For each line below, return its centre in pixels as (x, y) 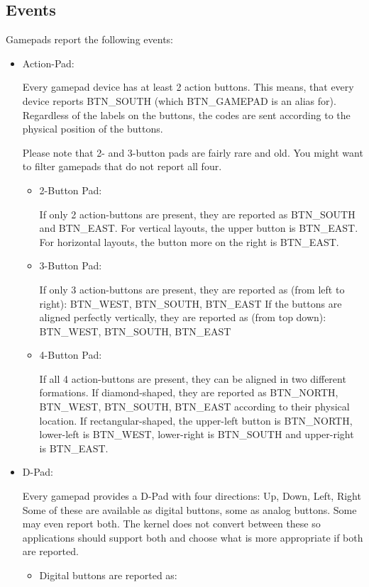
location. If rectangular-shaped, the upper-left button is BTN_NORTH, (196, 420)
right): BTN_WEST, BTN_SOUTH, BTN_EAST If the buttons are (191, 303)
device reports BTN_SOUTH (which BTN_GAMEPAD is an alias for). (179, 100)
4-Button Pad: (71, 355)
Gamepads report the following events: (89, 39)
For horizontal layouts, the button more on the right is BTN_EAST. (189, 241)
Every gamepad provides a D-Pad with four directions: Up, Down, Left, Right (192, 496)
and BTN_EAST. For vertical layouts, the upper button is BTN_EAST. (199, 228)
